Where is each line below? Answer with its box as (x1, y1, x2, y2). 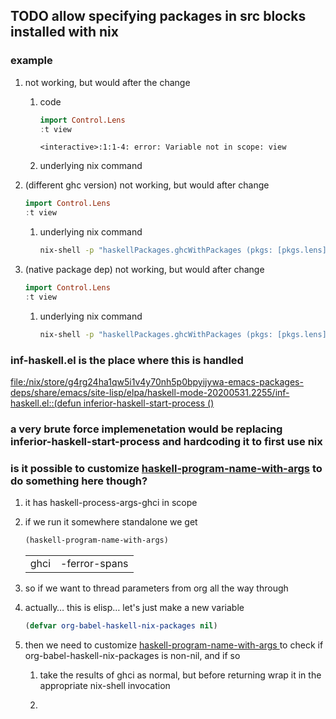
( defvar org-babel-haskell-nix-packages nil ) (24, 621, 218, 631)
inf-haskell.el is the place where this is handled (10, 353, 244, 367)
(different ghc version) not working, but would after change (24, 179, 270, 191)
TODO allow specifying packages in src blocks (10, 8, 307, 25)
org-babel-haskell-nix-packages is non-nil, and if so (24, 649, 241, 661)
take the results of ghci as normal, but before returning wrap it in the (39, 669, 322, 681)
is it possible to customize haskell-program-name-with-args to (10, 461, 323, 475)
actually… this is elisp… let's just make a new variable (24, 602, 245, 614)
